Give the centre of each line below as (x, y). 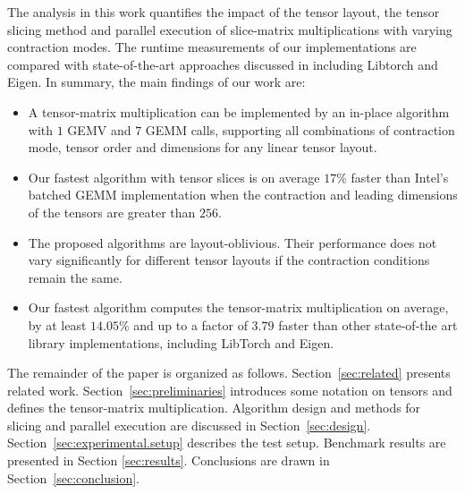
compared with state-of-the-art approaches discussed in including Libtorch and (223, 64)
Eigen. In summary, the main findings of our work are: (156, 82)
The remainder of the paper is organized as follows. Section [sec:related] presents (229, 373)
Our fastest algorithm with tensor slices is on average (174, 177)
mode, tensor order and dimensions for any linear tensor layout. (203, 147)
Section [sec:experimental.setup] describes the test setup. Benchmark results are (227, 443)
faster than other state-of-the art (368, 324)
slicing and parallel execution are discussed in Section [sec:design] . (189, 425)
